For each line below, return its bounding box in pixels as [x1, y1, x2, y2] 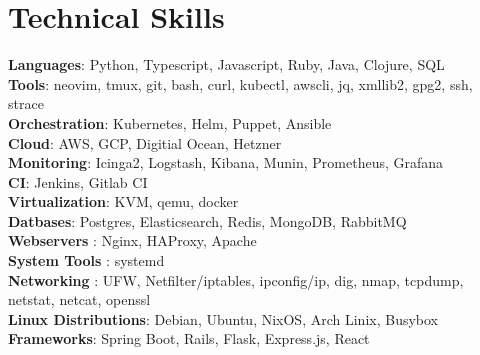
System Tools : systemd [8, 250, 165, 271]
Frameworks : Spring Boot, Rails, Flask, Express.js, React [8, 328, 370, 349]
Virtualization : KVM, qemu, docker [8, 191, 239, 212]
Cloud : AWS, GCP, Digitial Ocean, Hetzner [8, 132, 282, 153]
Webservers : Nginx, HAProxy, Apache [8, 230, 257, 251]
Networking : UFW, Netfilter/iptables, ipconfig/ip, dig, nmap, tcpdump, [8, 269, 464, 290]
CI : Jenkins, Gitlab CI [8, 171, 148, 192]
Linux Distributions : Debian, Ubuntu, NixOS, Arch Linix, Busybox [8, 308, 439, 329]
